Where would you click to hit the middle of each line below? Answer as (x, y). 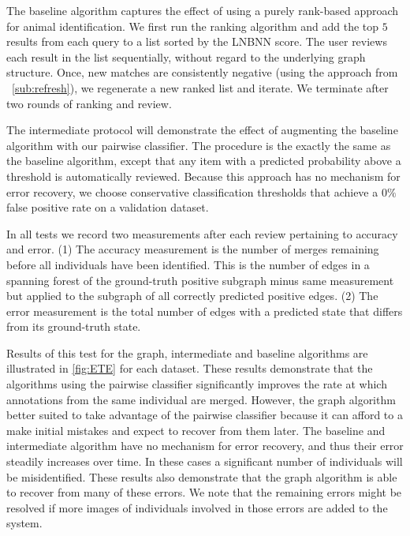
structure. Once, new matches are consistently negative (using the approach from (202, 72)
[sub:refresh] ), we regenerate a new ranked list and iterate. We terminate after (200, 87)
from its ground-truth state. (74, 326)
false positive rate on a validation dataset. (108, 207)
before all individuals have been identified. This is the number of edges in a (188, 264)
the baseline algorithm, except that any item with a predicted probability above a (204, 161)
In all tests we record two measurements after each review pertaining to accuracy (202, 233)
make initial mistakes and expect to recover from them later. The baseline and (196, 430)
